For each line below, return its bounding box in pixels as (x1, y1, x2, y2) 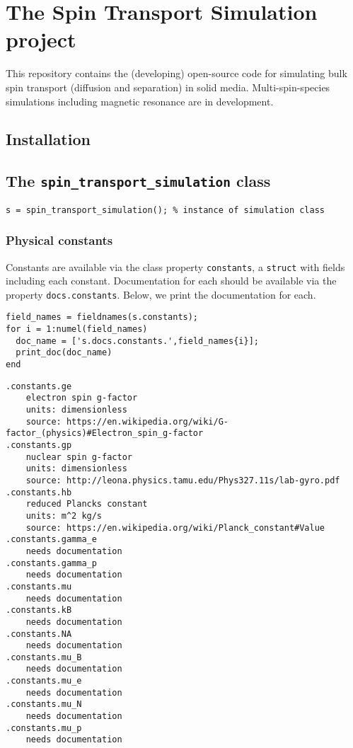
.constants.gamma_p (6, 558, 97, 568)
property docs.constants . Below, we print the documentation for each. (6, 287, 316, 301)
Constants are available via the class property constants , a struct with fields (6, 259, 345, 274)
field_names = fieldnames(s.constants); (6, 312, 199, 323)
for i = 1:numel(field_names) (6, 324, 148, 335)
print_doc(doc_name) (16, 347, 112, 358)
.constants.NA (6, 628, 72, 639)
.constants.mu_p (6, 723, 82, 733)
